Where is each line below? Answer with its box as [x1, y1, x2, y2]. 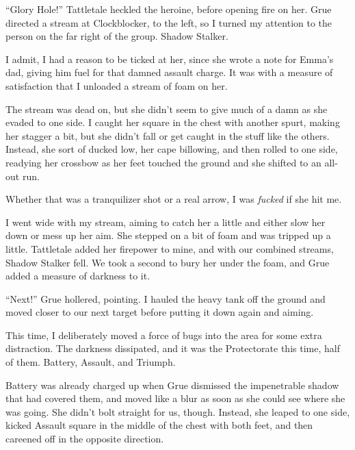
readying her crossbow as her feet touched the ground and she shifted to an [5, 155, 321, 169]
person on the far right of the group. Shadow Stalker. [5, 29, 228, 43]
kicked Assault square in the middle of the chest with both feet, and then [5, 418, 313, 432]
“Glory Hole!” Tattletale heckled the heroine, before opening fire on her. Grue [5, 2, 332, 16]
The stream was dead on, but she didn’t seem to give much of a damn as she [5, 101, 328, 116]
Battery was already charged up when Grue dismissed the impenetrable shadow [5, 377, 339, 392]
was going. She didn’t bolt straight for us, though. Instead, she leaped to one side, [5, 404, 350, 418]
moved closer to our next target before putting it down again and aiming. [5, 305, 314, 319]
